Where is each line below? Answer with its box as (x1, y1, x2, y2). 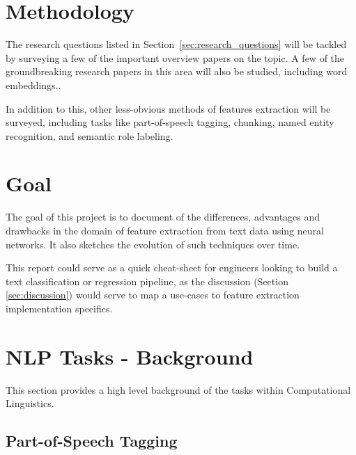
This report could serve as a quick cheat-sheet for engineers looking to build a (6, 260, 338, 275)
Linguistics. (6, 396, 54, 410)
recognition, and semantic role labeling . (6, 128, 173, 143)
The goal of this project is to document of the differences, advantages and (6, 209, 320, 224)
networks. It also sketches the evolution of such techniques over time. (6, 237, 300, 251)
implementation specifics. (6, 301, 113, 315)
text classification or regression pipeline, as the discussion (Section (6, 273, 288, 288)
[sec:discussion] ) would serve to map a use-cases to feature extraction (6, 287, 300, 302)
